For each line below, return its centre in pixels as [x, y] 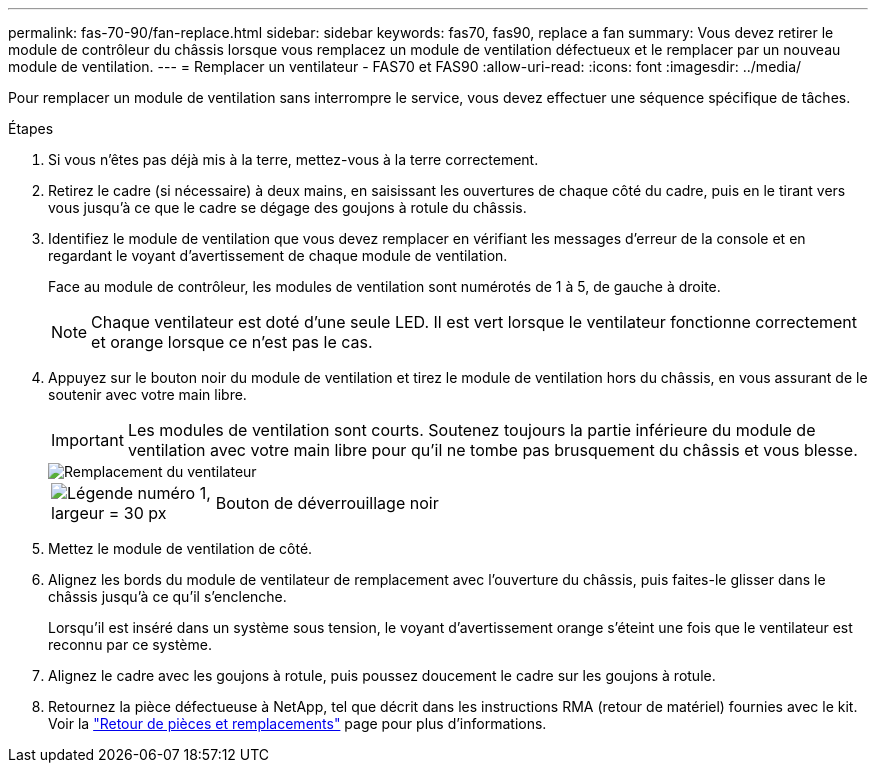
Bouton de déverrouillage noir [327, 503]
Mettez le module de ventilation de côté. [180, 548]
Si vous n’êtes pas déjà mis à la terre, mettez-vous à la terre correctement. [293, 159]
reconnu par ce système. [130, 644]
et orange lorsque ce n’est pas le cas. [232, 342]
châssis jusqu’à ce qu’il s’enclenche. [167, 596]
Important [87, 440]
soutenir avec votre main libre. [147, 394]
